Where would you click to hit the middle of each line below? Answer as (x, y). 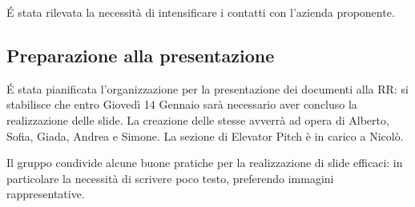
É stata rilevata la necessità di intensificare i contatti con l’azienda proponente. (201, 12)
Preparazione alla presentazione (141, 55)
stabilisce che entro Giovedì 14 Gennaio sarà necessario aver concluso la (182, 104)
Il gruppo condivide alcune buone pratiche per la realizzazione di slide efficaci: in (205, 163)
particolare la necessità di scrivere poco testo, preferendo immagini (170, 178)
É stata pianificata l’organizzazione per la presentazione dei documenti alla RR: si (207, 88)
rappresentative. (46, 194)
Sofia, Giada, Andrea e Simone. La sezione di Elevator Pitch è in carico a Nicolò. (205, 135)
